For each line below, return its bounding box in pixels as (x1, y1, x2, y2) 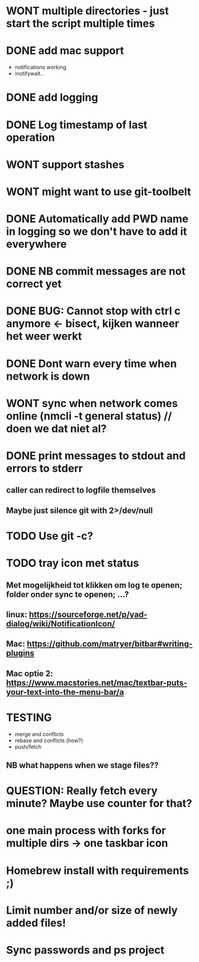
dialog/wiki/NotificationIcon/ (6, 619, 115, 629)
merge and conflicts (14, 730, 64, 737)
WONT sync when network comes (6, 396, 178, 410)
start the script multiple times (6, 17, 155, 30)
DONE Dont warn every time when (6, 357, 177, 370)
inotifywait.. (14, 70, 44, 77)
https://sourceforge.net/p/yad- (28, 609, 147, 619)
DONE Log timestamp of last (6, 118, 148, 131)
